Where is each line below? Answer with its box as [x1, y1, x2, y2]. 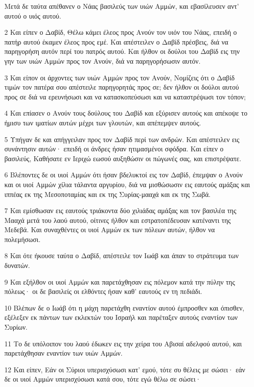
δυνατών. [4, 260, 30, 270]
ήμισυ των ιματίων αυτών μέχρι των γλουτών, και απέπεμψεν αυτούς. [4, 117, 201, 127]
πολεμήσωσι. [4, 234, 41, 244]
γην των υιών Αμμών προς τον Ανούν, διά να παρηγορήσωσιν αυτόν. [4, 55, 201, 66]
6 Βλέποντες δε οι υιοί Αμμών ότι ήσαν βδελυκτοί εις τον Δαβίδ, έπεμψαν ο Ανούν [4, 169, 243, 180]
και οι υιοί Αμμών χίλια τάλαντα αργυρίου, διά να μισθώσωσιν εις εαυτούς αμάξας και [4, 179, 250, 189]
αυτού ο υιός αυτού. [4, 10, 61, 21]
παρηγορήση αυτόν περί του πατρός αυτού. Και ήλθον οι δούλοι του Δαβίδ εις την [4, 46, 240, 56]
